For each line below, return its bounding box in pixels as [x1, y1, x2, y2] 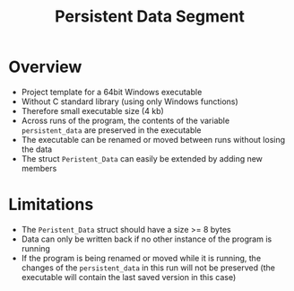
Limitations [8, 195, 94, 215]
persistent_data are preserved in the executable [21, 124, 203, 136]
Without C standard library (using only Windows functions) [21, 96, 238, 107]
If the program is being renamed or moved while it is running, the [21, 252, 262, 263]
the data [21, 144, 53, 154]
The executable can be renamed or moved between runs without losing [21, 134, 286, 145]
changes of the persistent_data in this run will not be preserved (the [21, 262, 275, 273]
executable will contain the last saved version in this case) [21, 271, 237, 282]
